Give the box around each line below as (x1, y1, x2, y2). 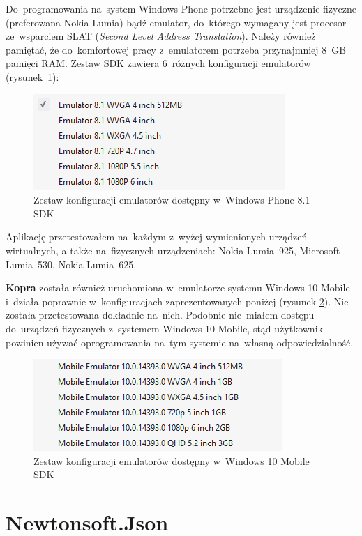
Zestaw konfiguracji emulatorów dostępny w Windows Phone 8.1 (33, 192, 310, 207)
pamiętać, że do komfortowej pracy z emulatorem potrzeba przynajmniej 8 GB (6, 42, 347, 56)
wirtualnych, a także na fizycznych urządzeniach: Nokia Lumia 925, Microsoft (6, 243, 340, 257)
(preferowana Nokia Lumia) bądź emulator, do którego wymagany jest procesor (6, 15, 347, 29)
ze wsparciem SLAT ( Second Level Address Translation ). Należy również (6, 29, 316, 43)
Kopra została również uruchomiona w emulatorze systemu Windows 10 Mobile (6, 280, 350, 295)
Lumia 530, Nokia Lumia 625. (6, 256, 137, 271)
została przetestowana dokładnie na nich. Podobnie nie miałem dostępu (6, 307, 315, 322)
